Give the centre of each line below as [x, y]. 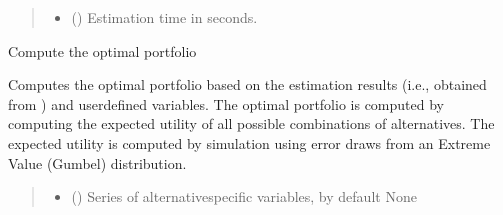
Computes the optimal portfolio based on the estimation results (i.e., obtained [247, 84]
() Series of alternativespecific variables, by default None [244, 196]
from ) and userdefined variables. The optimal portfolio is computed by [226, 103]
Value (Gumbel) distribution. [97, 162]
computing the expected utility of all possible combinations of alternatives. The [251, 123]
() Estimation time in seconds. [164, 17]
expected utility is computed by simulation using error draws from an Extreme [249, 142]
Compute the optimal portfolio [102, 50]
